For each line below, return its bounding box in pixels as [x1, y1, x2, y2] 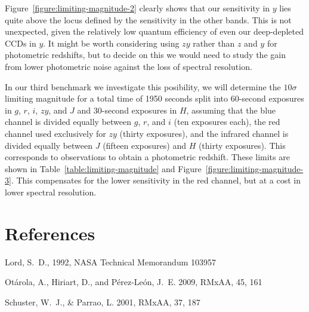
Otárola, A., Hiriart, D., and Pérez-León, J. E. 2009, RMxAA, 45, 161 [5, 276, 262, 288]
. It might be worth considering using [43, 36, 180, 49]
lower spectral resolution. [5, 185, 97, 198]
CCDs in [5, 36, 36, 49]
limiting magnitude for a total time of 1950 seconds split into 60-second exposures [5, 92, 304, 105]
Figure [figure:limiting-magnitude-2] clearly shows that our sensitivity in [5, 2, 270, 14]
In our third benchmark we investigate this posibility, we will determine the [5, 80, 281, 93]
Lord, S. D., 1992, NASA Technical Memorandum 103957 [5, 255, 216, 268]
